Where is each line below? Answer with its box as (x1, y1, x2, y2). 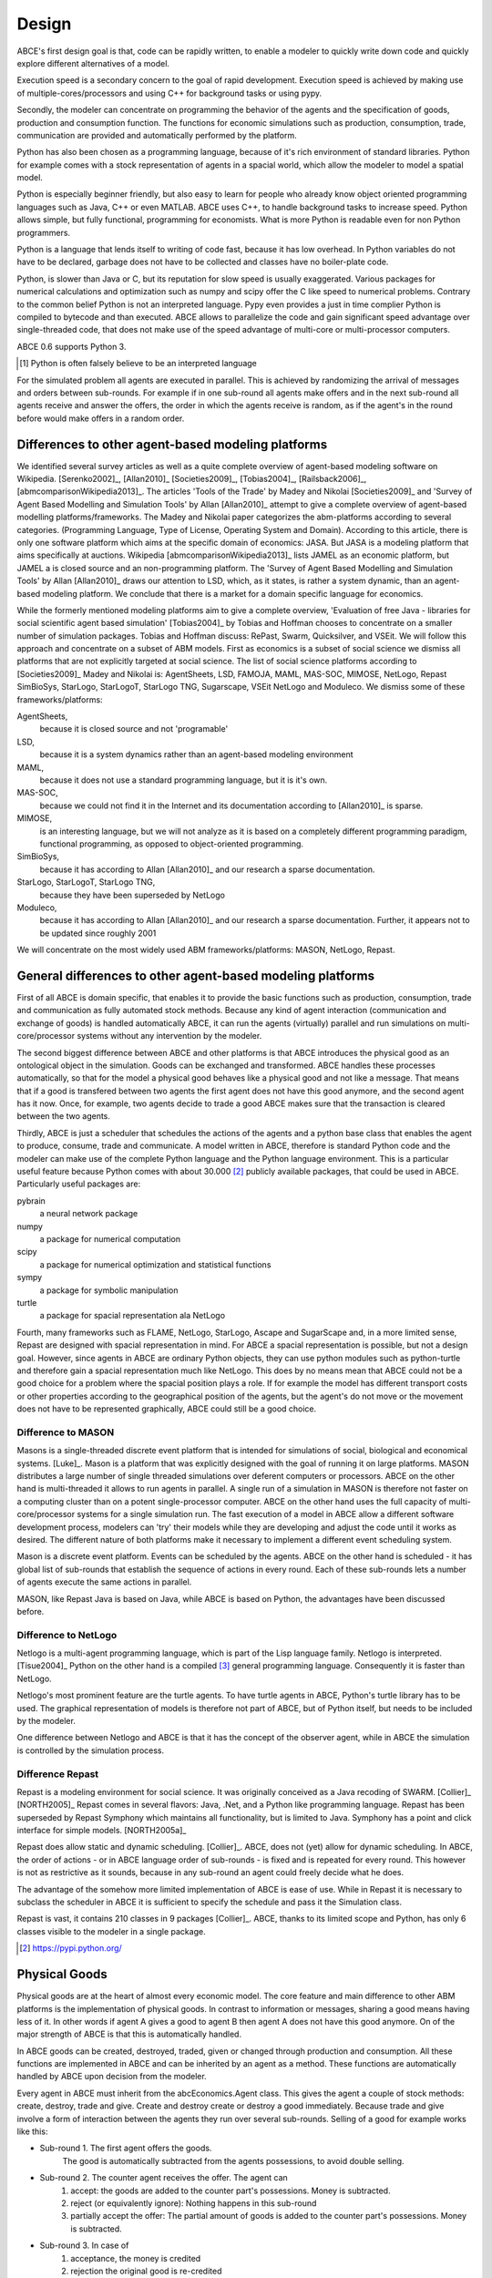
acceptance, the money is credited (70, 2252, 201, 2263)
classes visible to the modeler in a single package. (16, 1925, 206, 1936)
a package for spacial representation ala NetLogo (39, 1310, 226, 1321)
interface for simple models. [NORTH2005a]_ (16, 1825, 187, 1836)
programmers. (16, 227, 71, 238)
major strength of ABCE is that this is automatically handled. (16, 2028, 241, 2040)
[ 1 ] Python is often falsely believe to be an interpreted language (19, 358, 257, 369)
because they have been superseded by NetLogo (39, 889, 225, 900)
